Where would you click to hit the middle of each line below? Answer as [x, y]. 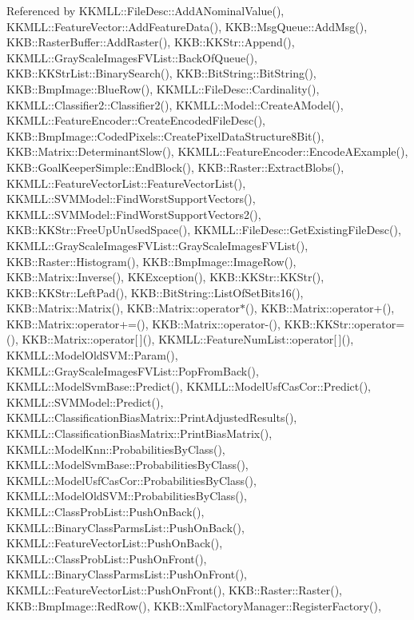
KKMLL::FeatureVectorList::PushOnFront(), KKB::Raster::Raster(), [174, 589]
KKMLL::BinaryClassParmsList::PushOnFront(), [127, 574]
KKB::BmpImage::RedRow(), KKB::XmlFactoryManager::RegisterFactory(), [194, 605]
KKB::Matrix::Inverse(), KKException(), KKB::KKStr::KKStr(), [165, 277]
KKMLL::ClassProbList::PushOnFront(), [107, 558]
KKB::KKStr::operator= [344, 323]
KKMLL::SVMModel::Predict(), [85, 401]
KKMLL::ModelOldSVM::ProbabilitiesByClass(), [127, 496]
